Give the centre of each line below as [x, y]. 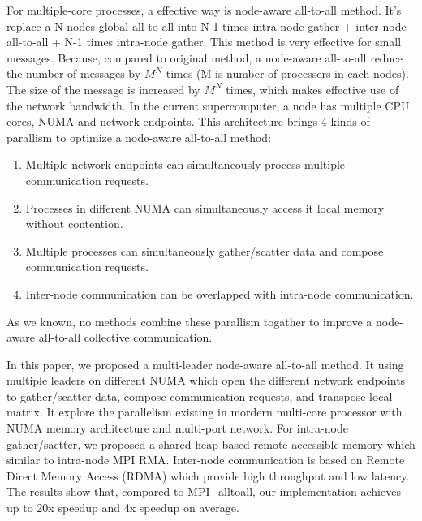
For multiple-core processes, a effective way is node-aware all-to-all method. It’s [204, 10]
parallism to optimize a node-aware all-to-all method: [139, 137]
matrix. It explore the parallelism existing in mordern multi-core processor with [205, 412]
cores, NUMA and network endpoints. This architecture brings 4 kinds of [188, 121]
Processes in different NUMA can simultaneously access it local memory [205, 207]
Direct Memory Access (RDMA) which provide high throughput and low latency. [208, 475]
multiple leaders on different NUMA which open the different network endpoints [206, 380]
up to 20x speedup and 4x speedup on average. [123, 508]
